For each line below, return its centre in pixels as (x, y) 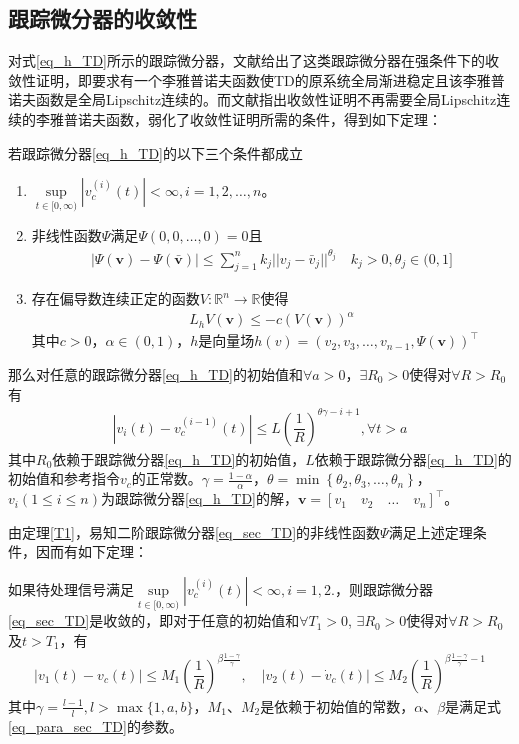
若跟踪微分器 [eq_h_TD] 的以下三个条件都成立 (155, 152)
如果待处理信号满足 (71, 588)
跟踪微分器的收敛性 (102, 18)
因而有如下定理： (91, 551)
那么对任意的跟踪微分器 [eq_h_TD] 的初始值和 (155, 374)
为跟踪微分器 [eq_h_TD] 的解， (199, 498)
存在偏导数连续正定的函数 (115, 298)
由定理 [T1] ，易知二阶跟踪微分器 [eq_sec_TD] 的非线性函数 (194, 531)
